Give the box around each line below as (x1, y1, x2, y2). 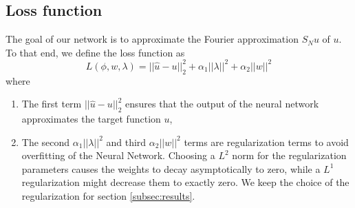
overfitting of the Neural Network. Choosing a (21, 148, 215, 163)
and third (106, 134, 147, 149)
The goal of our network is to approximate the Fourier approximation (6, 32, 299, 46)
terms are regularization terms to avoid (184, 134, 349, 149)
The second (21, 134, 70, 149)
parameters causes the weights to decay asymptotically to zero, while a (21, 161, 321, 176)
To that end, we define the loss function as (6, 45, 185, 59)
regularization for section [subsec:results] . (21, 189, 195, 203)
